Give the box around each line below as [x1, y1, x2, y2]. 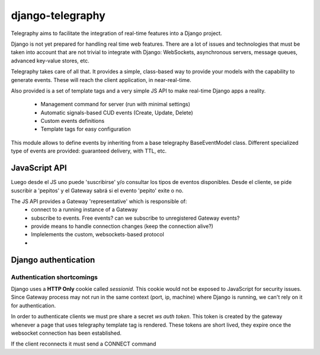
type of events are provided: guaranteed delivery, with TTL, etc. [11, 147, 167, 154]
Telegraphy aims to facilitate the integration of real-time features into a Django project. [11, 30, 222, 37]
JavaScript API [11, 163, 68, 173]
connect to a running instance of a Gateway [31, 206, 138, 213]
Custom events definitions [40, 118, 105, 125]
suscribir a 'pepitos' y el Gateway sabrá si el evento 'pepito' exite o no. [11, 187, 184, 194]
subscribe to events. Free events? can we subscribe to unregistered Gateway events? [31, 214, 240, 221]
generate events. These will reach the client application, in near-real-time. [11, 76, 192, 83]
